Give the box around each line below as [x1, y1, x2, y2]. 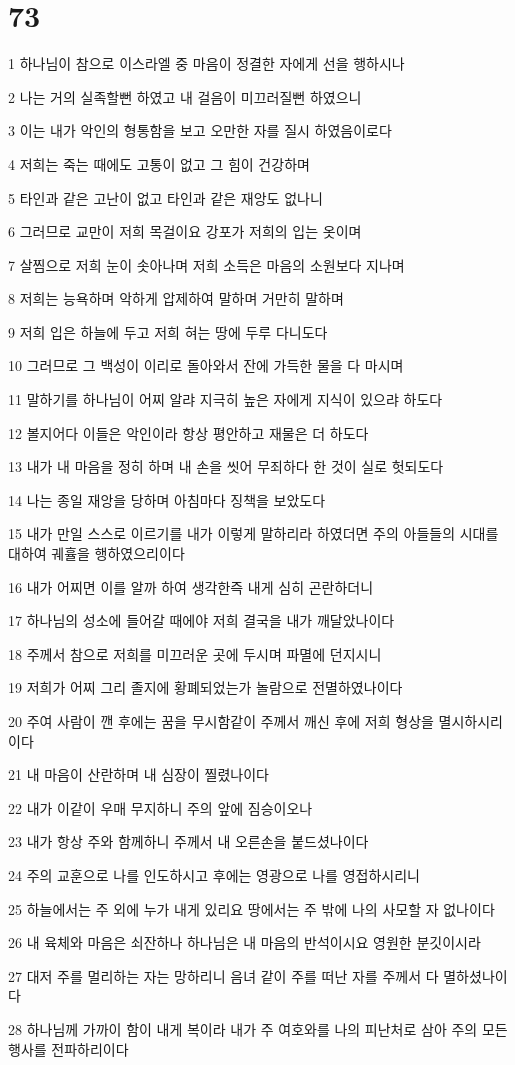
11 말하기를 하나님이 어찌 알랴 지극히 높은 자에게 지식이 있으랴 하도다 [8, 389, 443, 410]
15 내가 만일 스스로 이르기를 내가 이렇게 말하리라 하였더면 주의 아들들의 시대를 [8, 523, 499, 544]
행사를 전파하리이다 [8, 1038, 129, 1059]
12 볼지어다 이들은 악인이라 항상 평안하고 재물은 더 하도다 [8, 422, 369, 443]
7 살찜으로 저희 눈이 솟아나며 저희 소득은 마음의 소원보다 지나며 [8, 254, 405, 275]
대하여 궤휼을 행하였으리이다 [8, 543, 185, 564]
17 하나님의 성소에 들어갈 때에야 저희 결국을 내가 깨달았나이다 [8, 610, 395, 631]
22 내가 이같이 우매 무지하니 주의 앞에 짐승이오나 [8, 797, 313, 818]
